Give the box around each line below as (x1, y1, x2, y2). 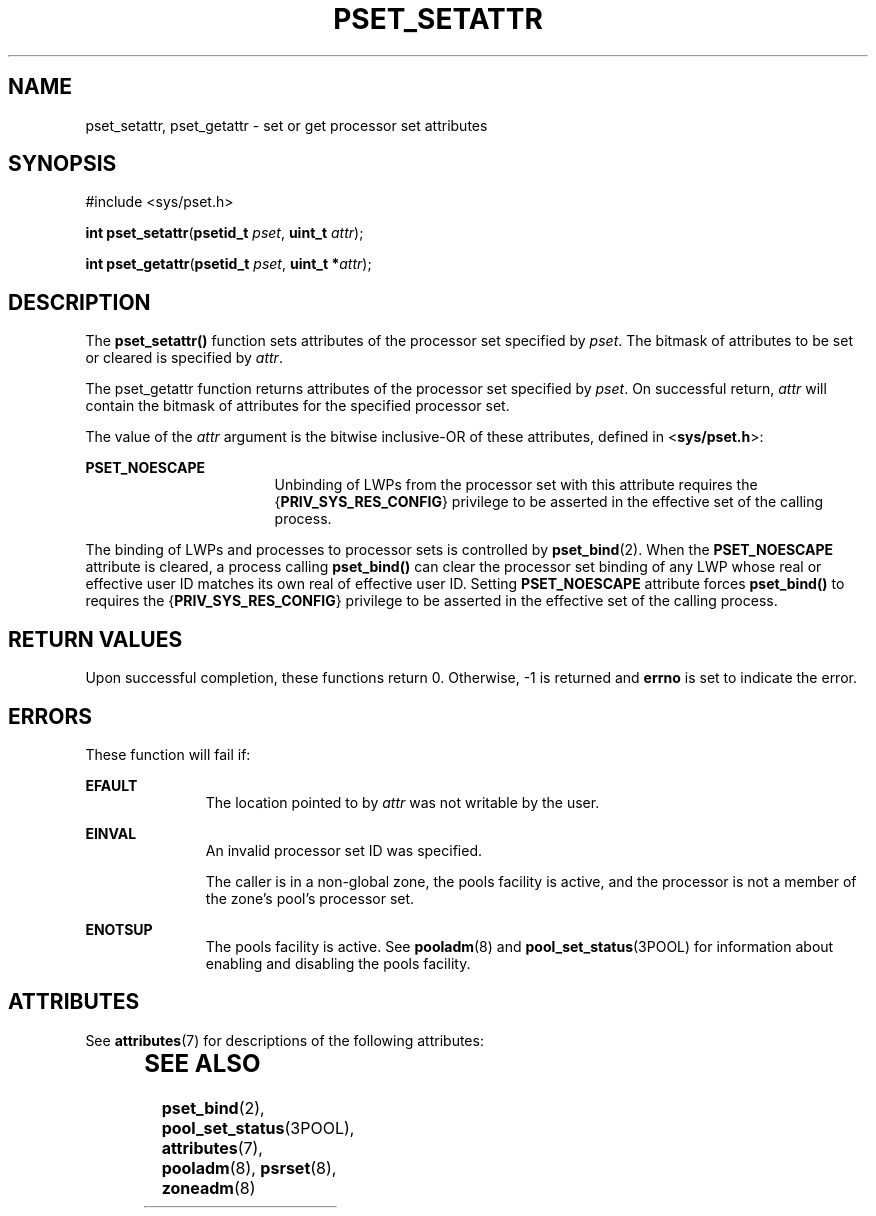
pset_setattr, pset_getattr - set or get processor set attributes (85, 116, 488, 134)
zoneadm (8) (161, 1177, 256, 1198)
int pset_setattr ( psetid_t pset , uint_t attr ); (85, 224, 364, 242)
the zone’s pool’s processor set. (205, 889, 415, 907)
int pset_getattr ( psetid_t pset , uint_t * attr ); (85, 255, 372, 273)
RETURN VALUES (8, 626, 183, 652)
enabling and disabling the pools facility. (205, 954, 471, 972)
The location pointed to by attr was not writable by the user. (205, 793, 600, 811)
